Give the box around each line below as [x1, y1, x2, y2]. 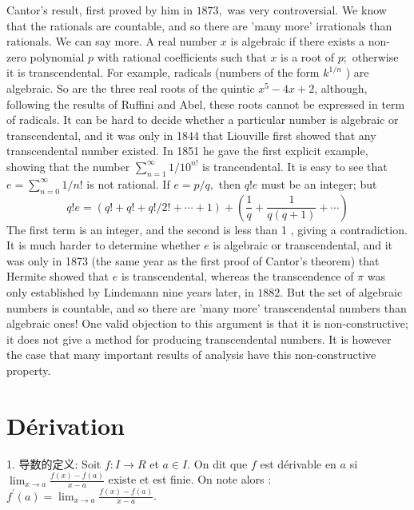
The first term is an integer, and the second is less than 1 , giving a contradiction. [6, 221, 408, 237]
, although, [314, 79, 368, 96]
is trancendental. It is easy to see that [202, 157, 388, 174]
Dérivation [6, 408, 125, 441]
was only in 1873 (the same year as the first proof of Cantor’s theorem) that [6, 252, 380, 269]
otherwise [352, 48, 399, 65]
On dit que [193, 455, 248, 472]
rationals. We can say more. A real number [6, 33, 217, 50]
